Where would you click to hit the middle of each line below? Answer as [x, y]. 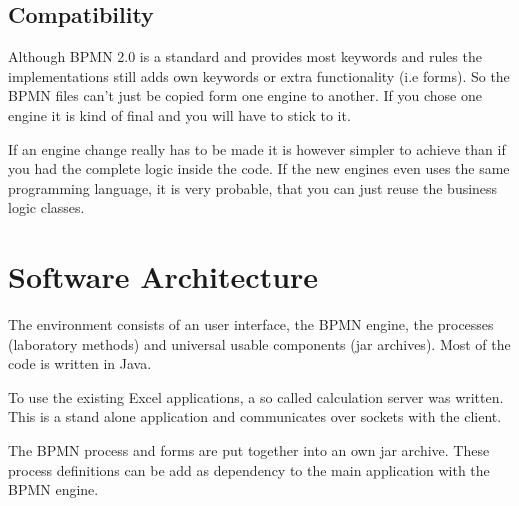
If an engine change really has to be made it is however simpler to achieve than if [257, 148]
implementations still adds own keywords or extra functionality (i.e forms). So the [259, 75]
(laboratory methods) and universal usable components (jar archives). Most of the [259, 343]
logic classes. [46, 207]
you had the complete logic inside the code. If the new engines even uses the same [259, 168]
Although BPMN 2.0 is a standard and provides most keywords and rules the [245, 56]
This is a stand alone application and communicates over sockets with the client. [255, 416]
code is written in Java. [80, 363]
